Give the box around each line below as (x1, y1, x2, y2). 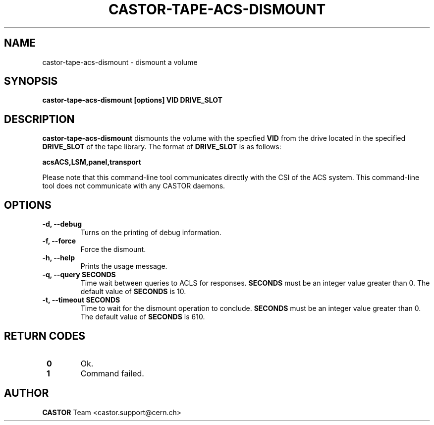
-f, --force (42, 237, 76, 245)
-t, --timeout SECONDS (42, 296, 120, 304)
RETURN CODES (4, 329, 86, 342)
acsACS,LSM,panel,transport (42, 158, 141, 167)
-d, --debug (42, 220, 82, 229)
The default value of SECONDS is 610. (80, 312, 205, 321)
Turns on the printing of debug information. (80, 228, 221, 237)
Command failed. (80, 368, 144, 378)
